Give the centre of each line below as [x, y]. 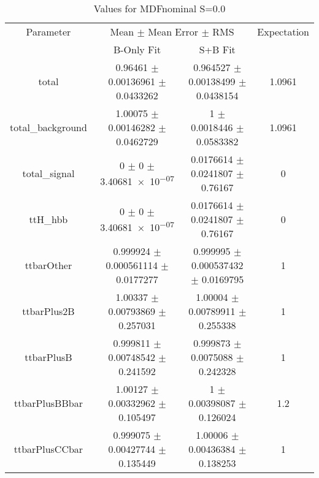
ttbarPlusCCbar [48, 449]
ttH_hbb [48, 219]
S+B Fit [217, 49]
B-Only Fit [137, 49]
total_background [48, 127]
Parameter [48, 32]
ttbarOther [48, 265]
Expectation [283, 32]
